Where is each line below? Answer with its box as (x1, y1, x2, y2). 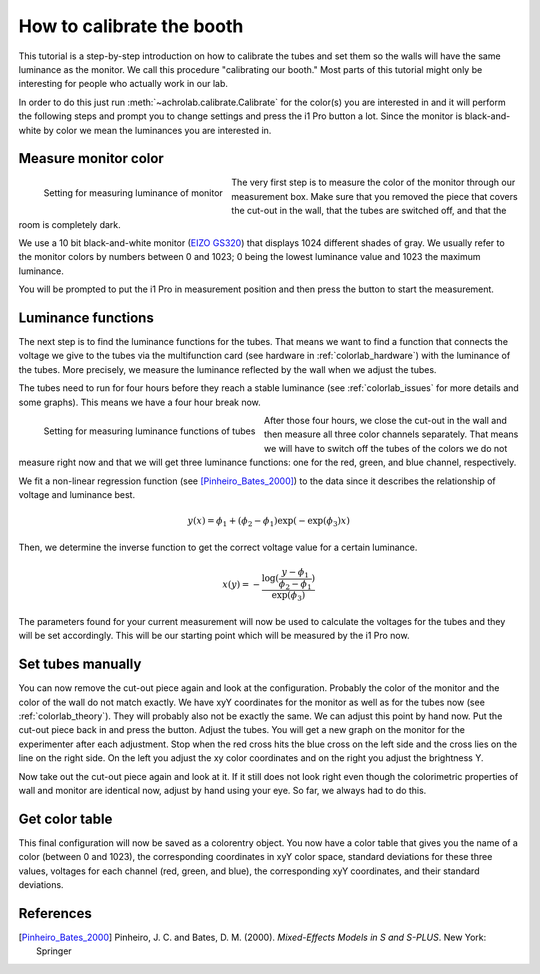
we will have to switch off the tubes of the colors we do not (263, 442, 508, 454)
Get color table (18, 810, 113, 827)
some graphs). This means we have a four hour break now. (18, 396, 262, 408)
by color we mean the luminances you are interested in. (43, 124, 272, 136)
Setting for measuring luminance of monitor (43, 187, 224, 199)
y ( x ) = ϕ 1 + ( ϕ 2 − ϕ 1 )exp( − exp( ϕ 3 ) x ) (187, 515, 350, 529)
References (18, 905, 92, 922)
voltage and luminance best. (18, 488, 135, 500)
